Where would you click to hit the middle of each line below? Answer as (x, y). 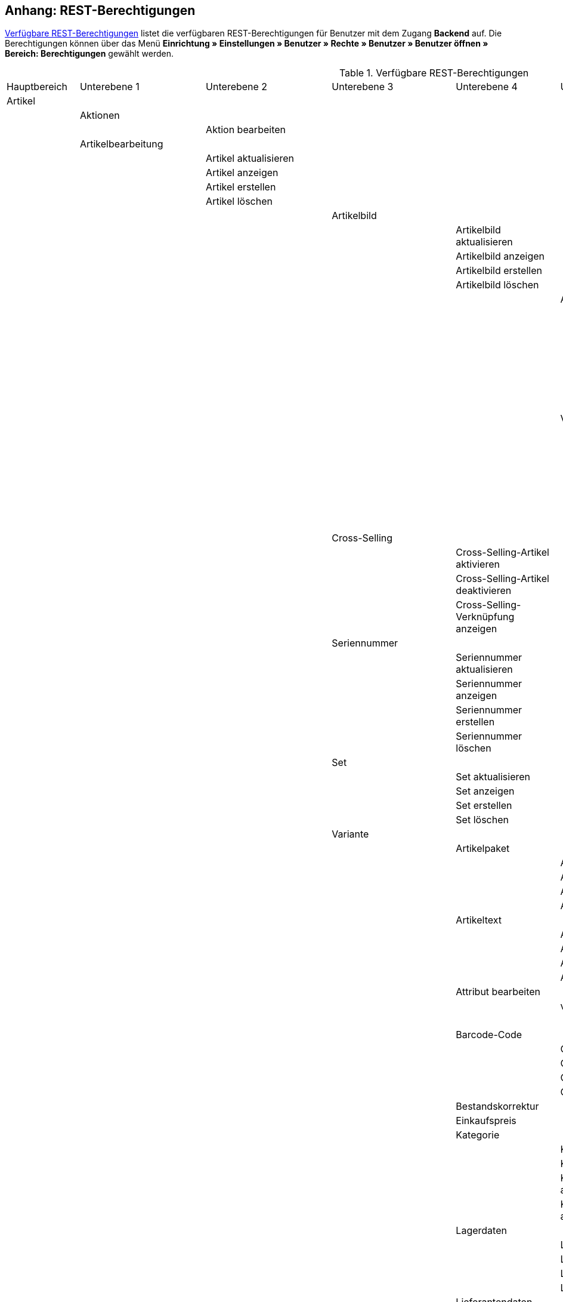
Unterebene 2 (237, 87)
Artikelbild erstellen (499, 271)
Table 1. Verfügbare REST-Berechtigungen (434, 73)
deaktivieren (484, 591)
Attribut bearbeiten (498, 992)
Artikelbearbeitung (121, 144)
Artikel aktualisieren (250, 158)
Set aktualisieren (493, 777)
